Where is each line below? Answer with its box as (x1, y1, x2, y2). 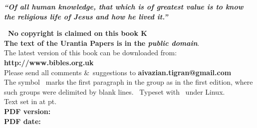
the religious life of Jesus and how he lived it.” (4, 11, 168, 21)
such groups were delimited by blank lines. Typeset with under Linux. (4, 86, 225, 97)
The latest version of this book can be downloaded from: (4, 47, 177, 58)
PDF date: (4, 116, 41, 126)
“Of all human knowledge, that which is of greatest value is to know (4, 1, 244, 11)
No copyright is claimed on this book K (8, 28, 147, 38)
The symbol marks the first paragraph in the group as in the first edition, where (4, 77, 253, 87)
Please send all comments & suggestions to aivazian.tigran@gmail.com (4, 67, 232, 77)
